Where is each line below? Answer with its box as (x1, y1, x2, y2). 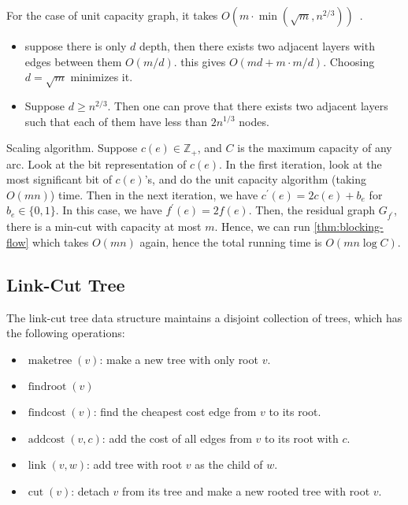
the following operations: (6, 325, 125, 341)
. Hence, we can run (214, 218, 310, 235)
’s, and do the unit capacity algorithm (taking (144, 171, 366, 188)
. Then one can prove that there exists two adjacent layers (107, 97, 388, 113)
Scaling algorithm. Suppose (6, 139, 138, 156)
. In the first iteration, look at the (219, 155, 382, 172)
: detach (71, 483, 109, 499)
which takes (32, 233, 89, 250)
